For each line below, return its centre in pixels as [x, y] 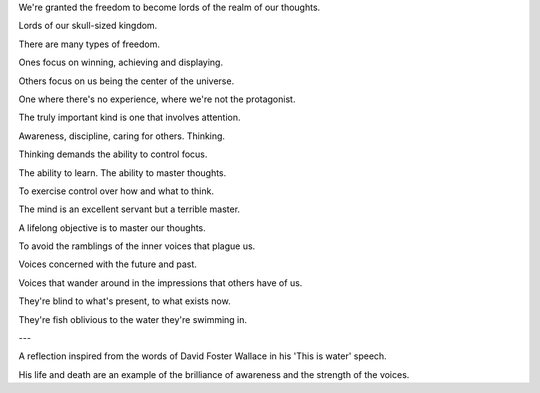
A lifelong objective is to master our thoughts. [112, 227]
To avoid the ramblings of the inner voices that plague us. [137, 246]
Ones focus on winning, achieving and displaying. [121, 62]
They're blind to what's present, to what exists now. [124, 301]
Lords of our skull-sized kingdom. [88, 26]
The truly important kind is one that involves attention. [129, 117]
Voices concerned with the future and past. [107, 264]
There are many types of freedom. [89, 44]
